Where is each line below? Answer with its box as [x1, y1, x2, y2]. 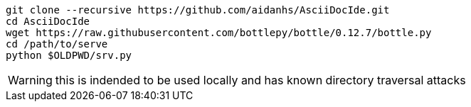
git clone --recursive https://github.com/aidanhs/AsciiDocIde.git [6, 4, 390, 16]
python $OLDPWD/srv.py [6, 50, 132, 61]
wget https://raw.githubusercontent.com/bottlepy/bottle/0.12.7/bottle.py [6, 27, 432, 38]
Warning [8, 73, 53, 87]
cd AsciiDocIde [6, 16, 90, 27]
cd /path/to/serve [6, 38, 108, 50]
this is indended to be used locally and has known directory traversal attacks [55, 73, 466, 87]
